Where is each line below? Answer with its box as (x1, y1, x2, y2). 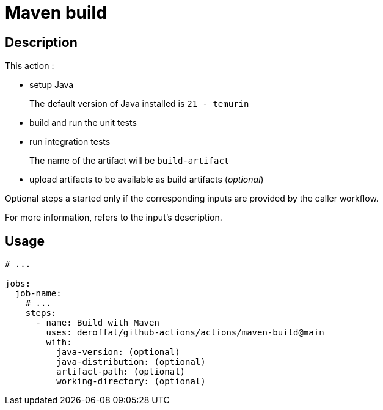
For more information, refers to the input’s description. (5, 212, 222, 223)
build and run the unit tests (29, 117, 137, 128)
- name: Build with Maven (35, 318, 159, 328)
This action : (5, 60, 54, 71)
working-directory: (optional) (56, 376, 206, 387)
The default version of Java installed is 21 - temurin (29, 98, 249, 109)
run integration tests (29, 136, 111, 147)
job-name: (15, 288, 62, 299)
